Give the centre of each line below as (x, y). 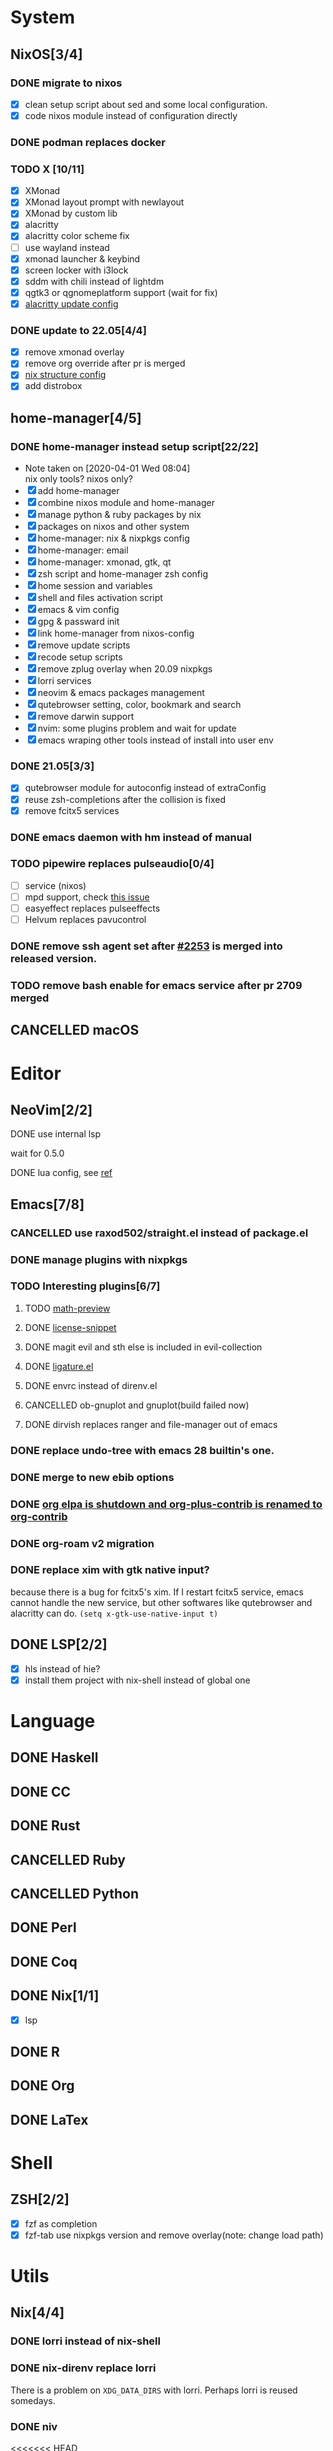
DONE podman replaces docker (88, 142)
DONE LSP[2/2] (59, 1644)
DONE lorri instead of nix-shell (85, 2341)
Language (53, 1720)
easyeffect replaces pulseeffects (92, 908)
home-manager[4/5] (76, 417)
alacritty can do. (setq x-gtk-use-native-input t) (114, 1613)
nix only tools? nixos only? (78, 479)
